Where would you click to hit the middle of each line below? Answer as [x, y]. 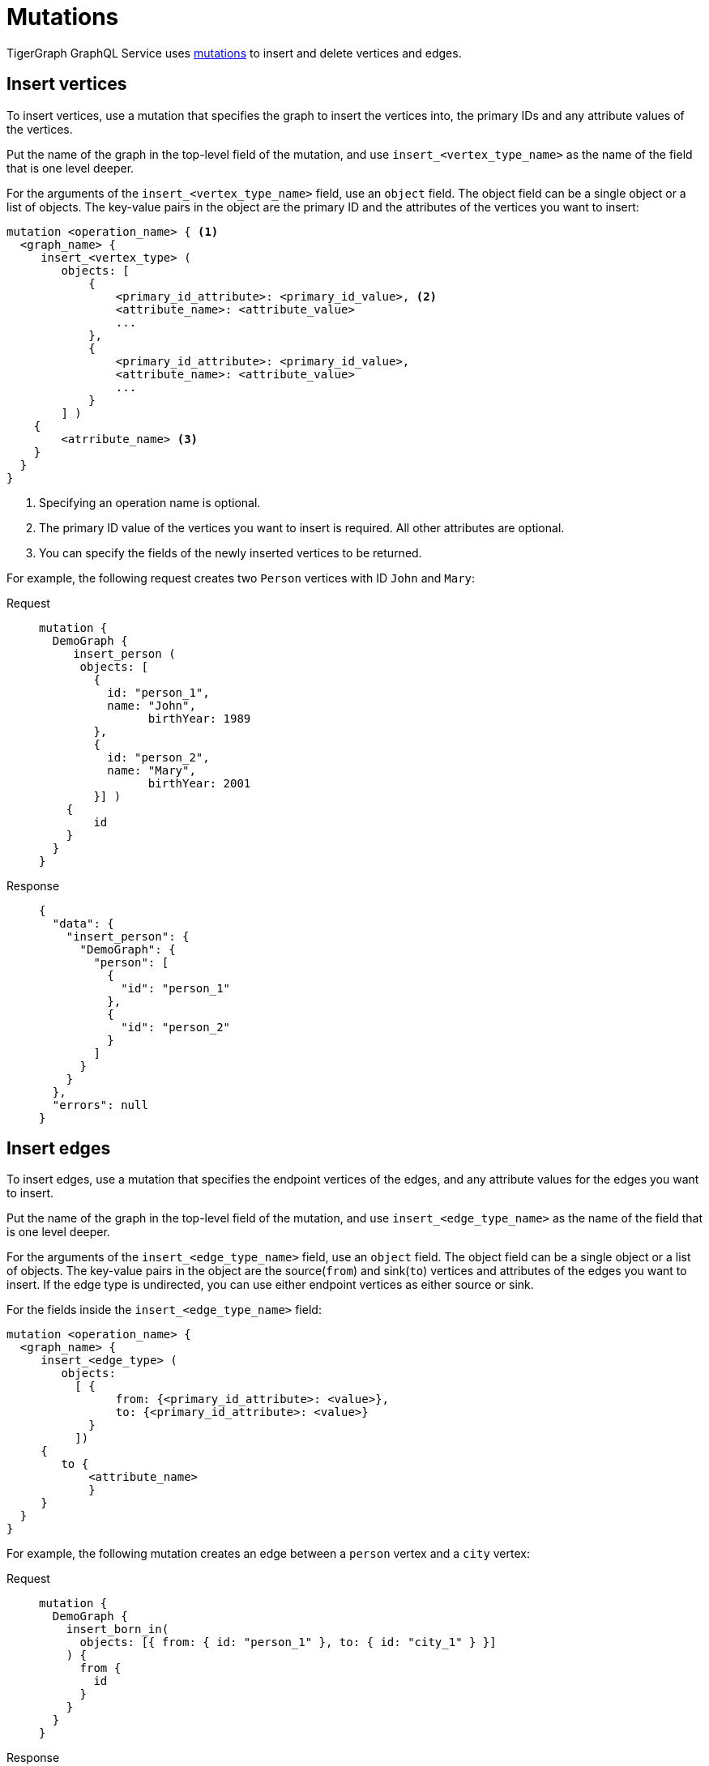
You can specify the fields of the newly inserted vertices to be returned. [231, 552]
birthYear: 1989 [199, 718]
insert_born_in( [117, 1629]
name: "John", [152, 705]
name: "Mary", [152, 770]
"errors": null [100, 1105]
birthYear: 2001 [199, 783]
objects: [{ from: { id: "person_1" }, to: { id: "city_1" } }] [288, 1642]
